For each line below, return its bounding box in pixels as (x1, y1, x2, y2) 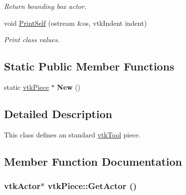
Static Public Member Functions (4, 59, 175, 74)
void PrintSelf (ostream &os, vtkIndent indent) (4, 17, 147, 28)
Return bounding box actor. (4, 1, 86, 11)
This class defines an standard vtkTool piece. (4, 129, 140, 139)
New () (57, 81, 81, 92)
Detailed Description (4, 106, 113, 121)
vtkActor (4, 180, 41, 192)
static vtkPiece (4, 81, 49, 92)
